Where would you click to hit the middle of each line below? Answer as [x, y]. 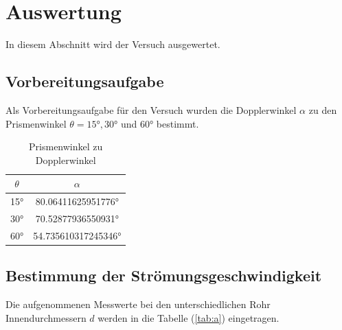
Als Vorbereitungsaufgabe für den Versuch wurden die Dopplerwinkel [151, 109]
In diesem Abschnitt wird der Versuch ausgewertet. [113, 44]
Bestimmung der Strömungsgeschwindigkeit [164, 275]
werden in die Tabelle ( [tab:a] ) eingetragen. [189, 317]
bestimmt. [178, 123]
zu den [323, 109]
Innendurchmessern [46, 317]
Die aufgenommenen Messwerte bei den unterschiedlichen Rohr [138, 304]
